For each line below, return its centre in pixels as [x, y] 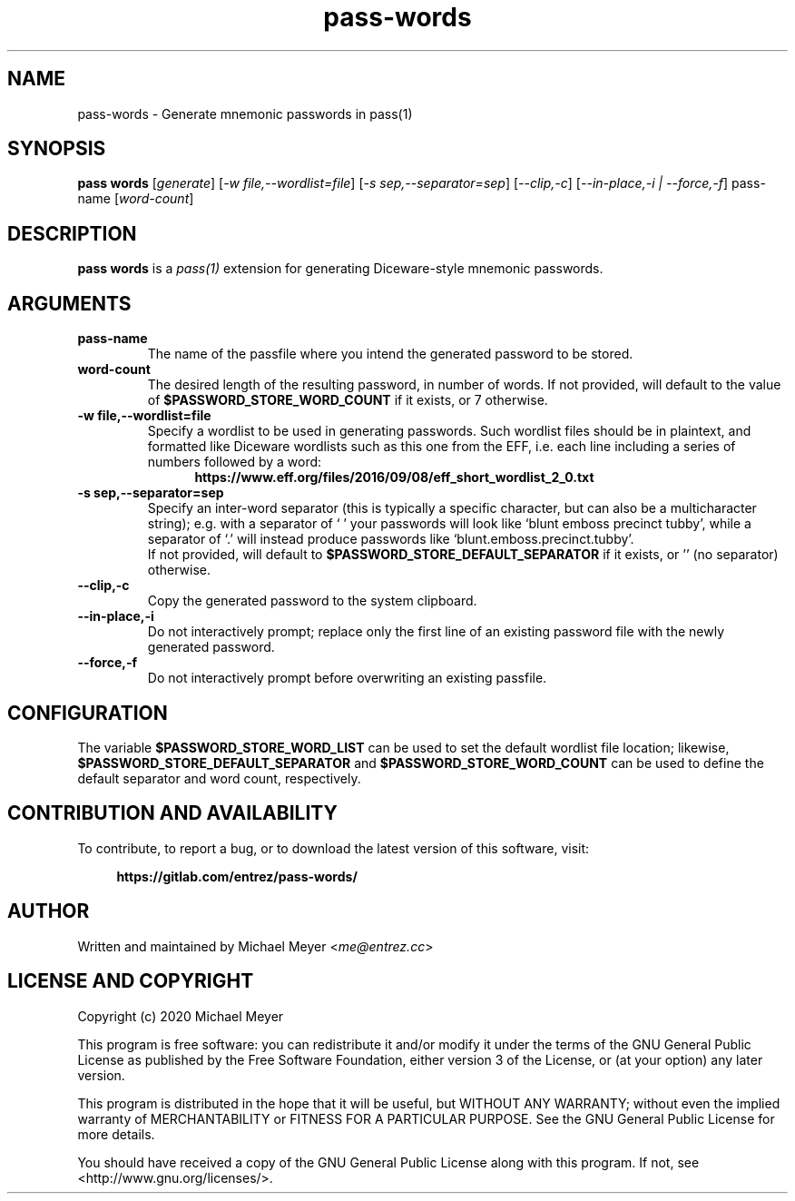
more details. [116, 1134]
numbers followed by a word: [235, 462]
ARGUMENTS [69, 303]
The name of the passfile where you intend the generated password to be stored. [390, 354]
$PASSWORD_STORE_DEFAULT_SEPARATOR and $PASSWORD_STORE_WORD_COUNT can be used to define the [421, 763]
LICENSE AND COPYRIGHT [131, 981]
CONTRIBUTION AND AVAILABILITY [172, 813]
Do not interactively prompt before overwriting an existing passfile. [347, 678]
